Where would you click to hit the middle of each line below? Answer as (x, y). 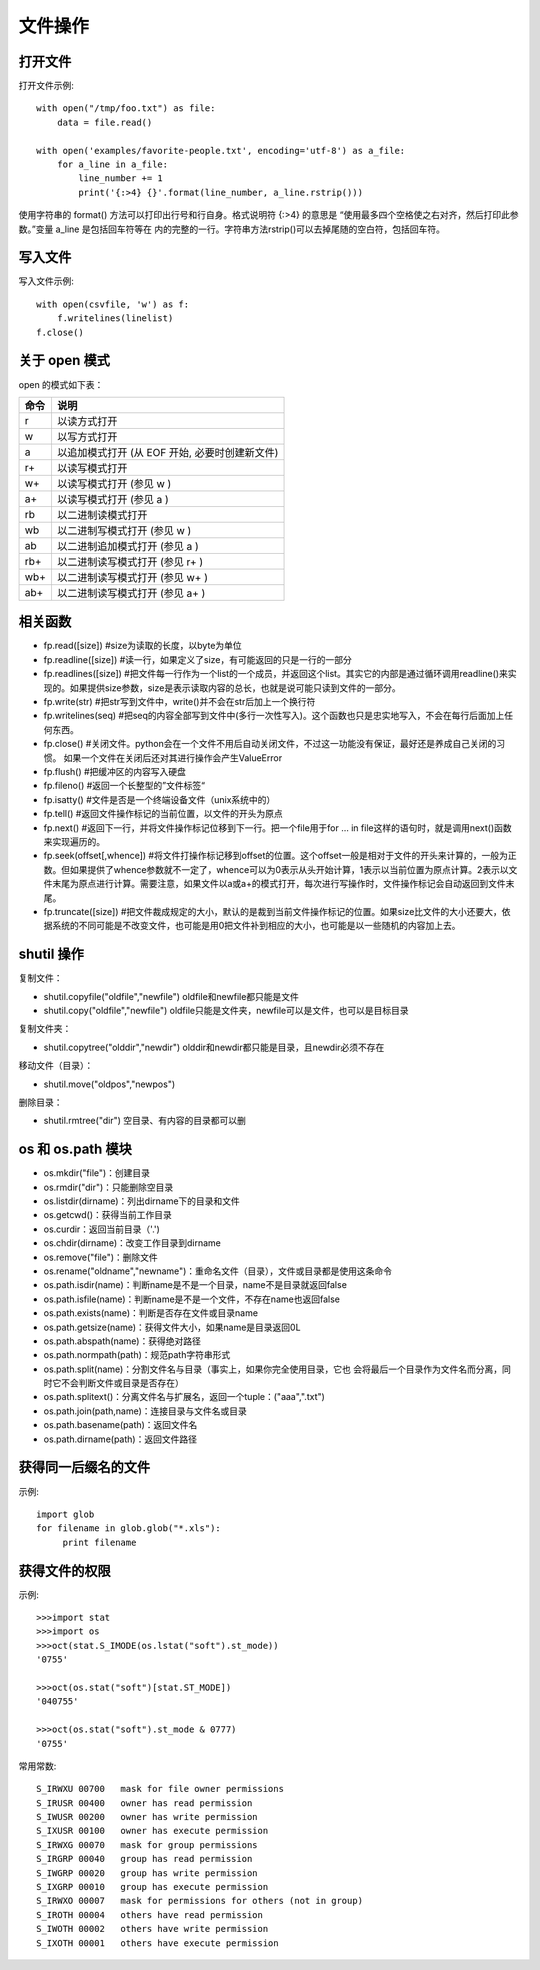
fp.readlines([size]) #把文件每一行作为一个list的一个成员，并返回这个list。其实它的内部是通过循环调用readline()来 (276, 674)
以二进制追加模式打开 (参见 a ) (127, 546)
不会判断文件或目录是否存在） (122, 1383)
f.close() (60, 332)
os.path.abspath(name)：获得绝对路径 (122, 1341)
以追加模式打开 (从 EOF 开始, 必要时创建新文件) (167, 452)
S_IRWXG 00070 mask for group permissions (147, 1844)
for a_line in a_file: (112, 164)
